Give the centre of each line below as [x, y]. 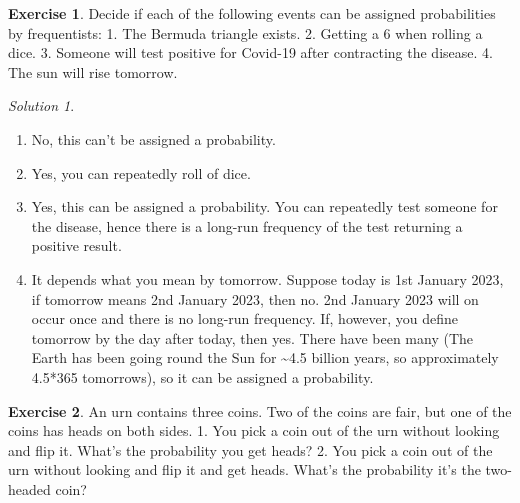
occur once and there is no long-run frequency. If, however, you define [244, 318]
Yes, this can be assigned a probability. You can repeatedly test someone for [264, 206]
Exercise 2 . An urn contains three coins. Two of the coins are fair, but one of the [260, 410]
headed [29, 488]
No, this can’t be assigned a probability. [153, 138]
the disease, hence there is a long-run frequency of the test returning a [247, 225]
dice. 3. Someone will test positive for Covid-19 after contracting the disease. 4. [250, 52]
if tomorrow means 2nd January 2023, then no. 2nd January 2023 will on [255, 298]
